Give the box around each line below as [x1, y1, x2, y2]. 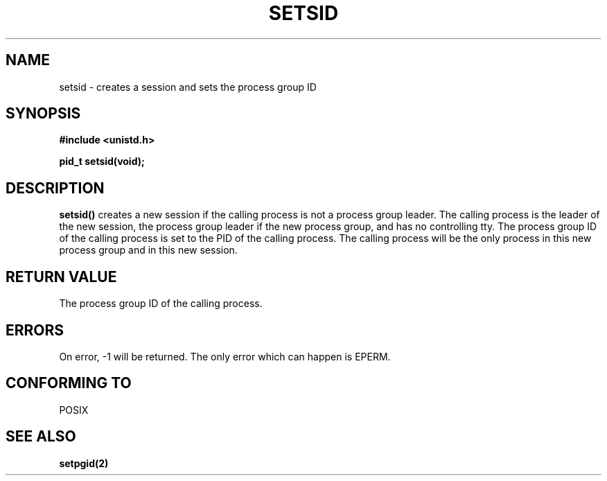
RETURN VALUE [6, 268, 117, 286]
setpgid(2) [59, 457, 109, 469]
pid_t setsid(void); [59, 155, 145, 168]
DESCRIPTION [6, 179, 105, 197]
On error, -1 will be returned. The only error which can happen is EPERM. [59, 350, 391, 362]
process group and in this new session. [59, 244, 238, 256]
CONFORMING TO [6, 374, 132, 392]
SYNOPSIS [6, 105, 81, 123]
